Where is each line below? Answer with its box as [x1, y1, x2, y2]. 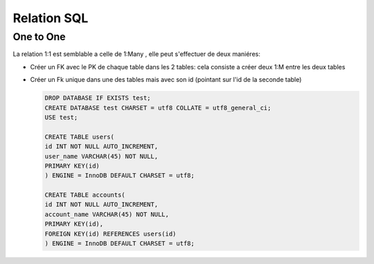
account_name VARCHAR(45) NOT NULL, [44, 210, 170, 218]
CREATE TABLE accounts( [44, 191, 126, 199]
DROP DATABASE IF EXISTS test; [44, 94, 152, 102]
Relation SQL [12, 10, 89, 26]
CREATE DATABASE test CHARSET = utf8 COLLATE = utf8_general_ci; [44, 104, 271, 112]
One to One [12, 30, 66, 43]
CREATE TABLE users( [44, 132, 114, 141]
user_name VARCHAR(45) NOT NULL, [44, 152, 159, 160]
